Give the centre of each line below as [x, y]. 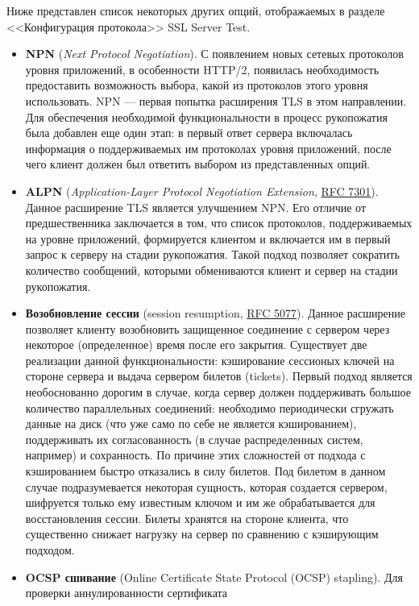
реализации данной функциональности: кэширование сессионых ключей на [210, 360]
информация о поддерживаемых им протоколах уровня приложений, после [208, 148]
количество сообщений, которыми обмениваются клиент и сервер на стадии [212, 270]
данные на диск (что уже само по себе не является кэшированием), [191, 423]
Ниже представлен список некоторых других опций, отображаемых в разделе [196, 10]
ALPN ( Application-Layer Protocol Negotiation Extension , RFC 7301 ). [202, 191]
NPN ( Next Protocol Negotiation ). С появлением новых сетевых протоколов [214, 54]
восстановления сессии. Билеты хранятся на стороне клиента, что [187, 518]
